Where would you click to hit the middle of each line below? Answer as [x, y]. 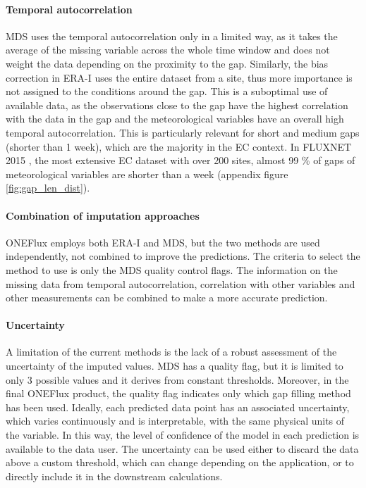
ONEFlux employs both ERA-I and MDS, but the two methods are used [163, 242]
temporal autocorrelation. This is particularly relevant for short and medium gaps [183, 132]
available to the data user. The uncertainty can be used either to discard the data [182, 448]
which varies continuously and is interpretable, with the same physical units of [175, 421]
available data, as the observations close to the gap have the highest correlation [177, 105]
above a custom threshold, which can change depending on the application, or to [180, 462]
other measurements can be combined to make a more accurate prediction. [167, 298]
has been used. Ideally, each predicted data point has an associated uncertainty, [178, 407]
